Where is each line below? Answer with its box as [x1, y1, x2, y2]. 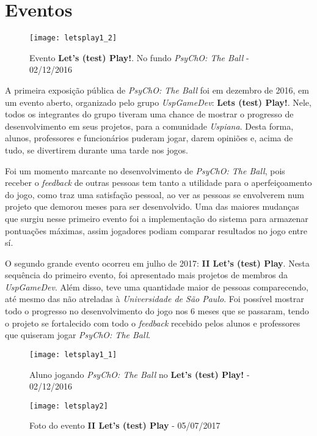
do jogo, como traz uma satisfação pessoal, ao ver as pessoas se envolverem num [5, 188, 304, 201]
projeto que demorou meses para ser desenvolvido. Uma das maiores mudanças [5, 200, 299, 213]
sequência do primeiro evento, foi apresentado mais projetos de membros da [5, 268, 288, 281]
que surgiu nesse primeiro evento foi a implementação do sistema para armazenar [5, 212, 308, 224]
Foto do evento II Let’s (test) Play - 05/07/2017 [29, 419, 220, 432]
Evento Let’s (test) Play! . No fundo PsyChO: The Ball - [29, 51, 249, 64]
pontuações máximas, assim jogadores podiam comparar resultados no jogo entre [5, 224, 307, 237]
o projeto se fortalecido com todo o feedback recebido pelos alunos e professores [5, 316, 301, 329]
